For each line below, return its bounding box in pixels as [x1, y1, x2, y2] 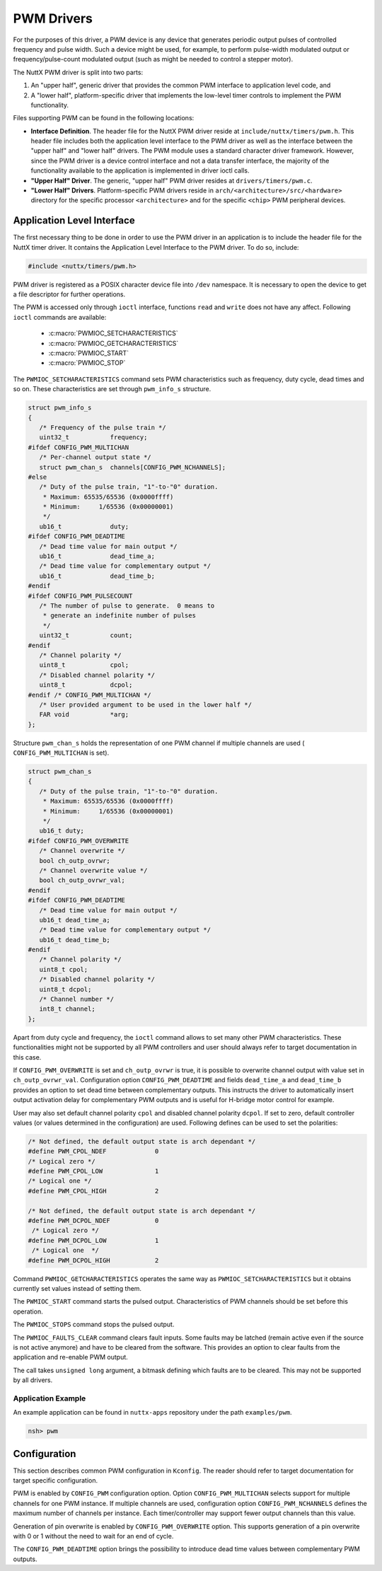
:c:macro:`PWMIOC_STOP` [48, 359, 126, 367]
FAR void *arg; [39, 711, 129, 719]
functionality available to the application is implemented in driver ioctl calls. [30, 166, 250, 175]
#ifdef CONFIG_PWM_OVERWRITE [28, 837, 129, 845]
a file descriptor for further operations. [13, 290, 126, 298]
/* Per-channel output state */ [39, 453, 151, 461]
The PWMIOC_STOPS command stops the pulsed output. [13, 1320, 175, 1329]
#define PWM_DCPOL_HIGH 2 [28, 1256, 159, 1264]
